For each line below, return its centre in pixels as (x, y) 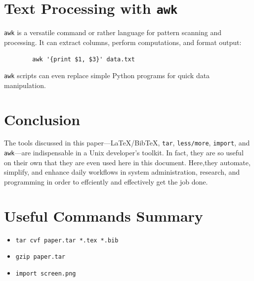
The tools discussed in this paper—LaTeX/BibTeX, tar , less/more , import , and (127, 143)
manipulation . (25, 85)
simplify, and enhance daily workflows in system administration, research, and (122, 172)
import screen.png (46, 274)
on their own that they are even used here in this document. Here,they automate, (127, 162)
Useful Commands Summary (104, 215)
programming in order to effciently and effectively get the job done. (106, 181)
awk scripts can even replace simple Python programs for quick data (107, 75)
